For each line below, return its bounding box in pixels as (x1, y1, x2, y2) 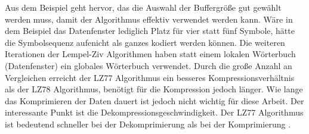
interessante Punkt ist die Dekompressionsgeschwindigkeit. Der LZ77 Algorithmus (5, 106, 304, 119)
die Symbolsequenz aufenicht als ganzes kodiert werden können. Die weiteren (5, 36, 285, 48)
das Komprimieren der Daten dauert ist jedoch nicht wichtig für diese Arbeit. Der (5, 94, 304, 107)
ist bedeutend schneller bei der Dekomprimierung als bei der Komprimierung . (5, 117, 291, 130)
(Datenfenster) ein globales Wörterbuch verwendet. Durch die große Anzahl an (5, 59, 292, 71)
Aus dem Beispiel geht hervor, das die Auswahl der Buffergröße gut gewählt (5, 1, 282, 13)
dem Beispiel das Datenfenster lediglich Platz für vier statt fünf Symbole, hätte (5, 24, 295, 37)
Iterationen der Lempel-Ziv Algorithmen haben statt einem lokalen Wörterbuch (5, 48, 296, 60)
